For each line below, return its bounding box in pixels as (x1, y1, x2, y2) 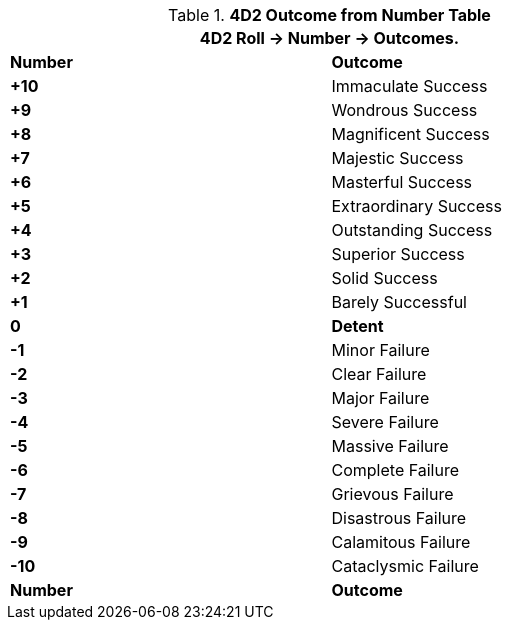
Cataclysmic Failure (331, 556, 479, 576)
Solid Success (331, 268, 438, 288)
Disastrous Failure (331, 508, 467, 528)
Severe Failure (331, 412, 439, 432)
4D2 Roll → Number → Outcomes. (199, 28, 460, 48)
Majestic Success (331, 148, 464, 168)
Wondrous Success (331, 100, 478, 120)
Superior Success (331, 244, 465, 264)
